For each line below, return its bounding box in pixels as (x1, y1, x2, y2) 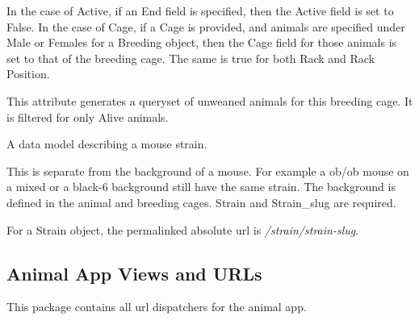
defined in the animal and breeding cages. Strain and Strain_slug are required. (6, 193, 396, 210)
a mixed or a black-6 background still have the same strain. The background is (6, 178, 396, 195)
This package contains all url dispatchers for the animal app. (6, 298, 307, 315)
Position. (6, 65, 50, 82)
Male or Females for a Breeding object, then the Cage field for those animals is (6, 34, 397, 51)
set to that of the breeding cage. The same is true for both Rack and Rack (6, 49, 375, 66)
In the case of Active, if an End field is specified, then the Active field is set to (6, 2, 394, 19)
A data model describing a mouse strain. (6, 135, 207, 152)
